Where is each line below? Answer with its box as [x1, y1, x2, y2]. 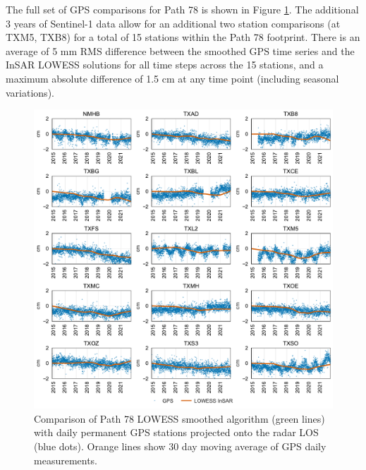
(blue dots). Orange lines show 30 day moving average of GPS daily [34, 438, 327, 453]
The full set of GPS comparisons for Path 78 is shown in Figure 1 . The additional [6, 2, 359, 16]
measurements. [34, 452, 98, 467]
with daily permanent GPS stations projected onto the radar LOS [34, 425, 319, 440]
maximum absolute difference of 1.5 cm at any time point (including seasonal [6, 71, 339, 85]
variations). [6, 85, 54, 100]
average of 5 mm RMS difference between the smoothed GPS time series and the [6, 43, 355, 58]
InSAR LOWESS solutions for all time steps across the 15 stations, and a [6, 57, 324, 72]
